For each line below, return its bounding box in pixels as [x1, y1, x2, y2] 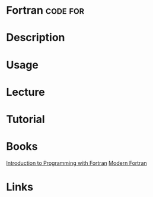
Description [6, 31, 65, 45]
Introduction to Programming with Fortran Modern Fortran [6, 159, 147, 167]
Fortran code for [6, 4, 85, 17]
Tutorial [6, 112, 46, 126]
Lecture [6, 85, 46, 99]
